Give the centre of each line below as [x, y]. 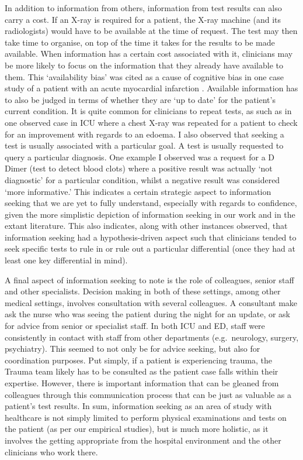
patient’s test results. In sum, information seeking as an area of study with [138, 406]
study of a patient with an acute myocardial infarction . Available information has [151, 88]
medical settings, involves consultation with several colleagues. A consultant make [151, 302]
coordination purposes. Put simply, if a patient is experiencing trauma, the [139, 360]
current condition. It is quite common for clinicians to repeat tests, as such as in [148, 111]
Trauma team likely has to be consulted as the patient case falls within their [142, 371]
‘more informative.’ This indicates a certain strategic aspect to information [138, 191]
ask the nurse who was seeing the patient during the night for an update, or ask [147, 314]
